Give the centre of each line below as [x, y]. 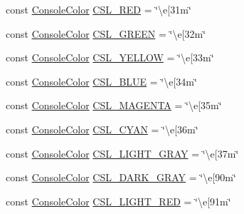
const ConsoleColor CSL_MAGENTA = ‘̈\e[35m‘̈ [114, 105]
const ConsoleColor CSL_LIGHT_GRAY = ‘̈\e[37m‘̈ [122, 153]
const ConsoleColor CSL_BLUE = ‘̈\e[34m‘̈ [101, 81]
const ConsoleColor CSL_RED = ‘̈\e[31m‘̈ [99, 9]
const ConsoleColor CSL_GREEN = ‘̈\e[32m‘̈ [106, 33]
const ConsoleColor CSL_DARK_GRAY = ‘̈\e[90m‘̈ [121, 177]
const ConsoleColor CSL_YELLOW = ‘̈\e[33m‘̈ [110, 57]
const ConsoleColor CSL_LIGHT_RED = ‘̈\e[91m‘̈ [118, 201]
